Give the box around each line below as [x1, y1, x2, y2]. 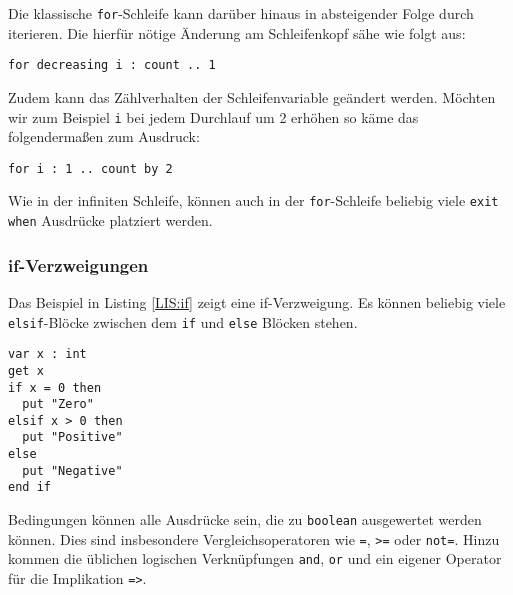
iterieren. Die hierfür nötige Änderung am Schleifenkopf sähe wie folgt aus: [8, 22, 466, 43]
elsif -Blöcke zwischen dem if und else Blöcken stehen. [8, 311, 358, 332]
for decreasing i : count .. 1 [8, 58, 216, 73]
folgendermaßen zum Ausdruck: [8, 126, 200, 147]
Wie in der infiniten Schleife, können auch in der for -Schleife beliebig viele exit [8, 190, 499, 211]
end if [8, 480, 51, 495]
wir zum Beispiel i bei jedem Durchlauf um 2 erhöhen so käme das [8, 106, 419, 127]
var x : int [8, 347, 87, 362]
